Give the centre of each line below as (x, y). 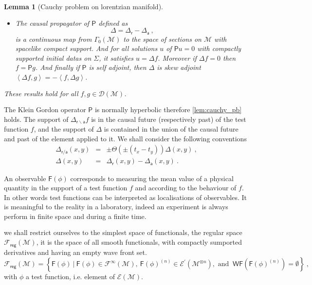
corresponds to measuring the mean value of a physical (152, 178)
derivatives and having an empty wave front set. (75, 252)
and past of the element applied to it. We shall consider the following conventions (125, 138)
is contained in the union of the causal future (171, 129)
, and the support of (64, 129)
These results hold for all (41, 93)
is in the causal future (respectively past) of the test (169, 119)
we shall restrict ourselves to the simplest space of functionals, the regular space (123, 232)
